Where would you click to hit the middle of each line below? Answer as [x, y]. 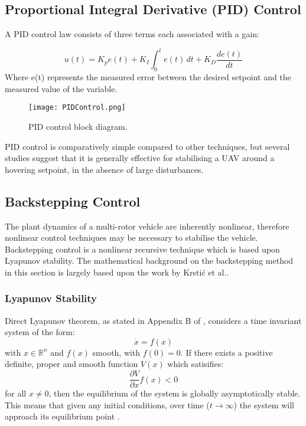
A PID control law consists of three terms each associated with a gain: [132, 34]
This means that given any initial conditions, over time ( [107, 404]
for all [16, 393]
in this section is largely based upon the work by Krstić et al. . [117, 272]
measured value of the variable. [61, 88]
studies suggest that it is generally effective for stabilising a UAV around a [140, 158]
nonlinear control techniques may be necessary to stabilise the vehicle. [131, 237]
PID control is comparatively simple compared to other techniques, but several [147, 146]
